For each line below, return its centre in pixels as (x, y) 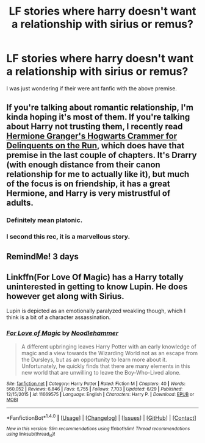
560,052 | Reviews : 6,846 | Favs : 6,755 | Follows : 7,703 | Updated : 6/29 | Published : (95, 389)
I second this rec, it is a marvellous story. (68, 237)
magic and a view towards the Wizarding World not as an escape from (110, 353)
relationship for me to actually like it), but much (98, 174)
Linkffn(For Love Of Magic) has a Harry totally (95, 277)
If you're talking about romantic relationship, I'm (100, 108)
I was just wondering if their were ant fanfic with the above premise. (92, 88)
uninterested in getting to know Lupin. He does (97, 286)
